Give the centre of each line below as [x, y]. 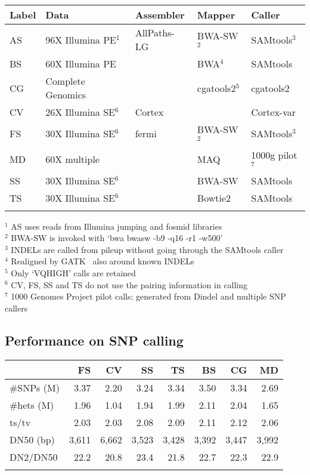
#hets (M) [32, 405]
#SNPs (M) [35, 387]
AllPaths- [155, 33]
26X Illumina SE [80, 112]
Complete [65, 81]
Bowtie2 [214, 198]
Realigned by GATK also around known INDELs [103, 261]
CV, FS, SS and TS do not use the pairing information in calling [129, 284]
